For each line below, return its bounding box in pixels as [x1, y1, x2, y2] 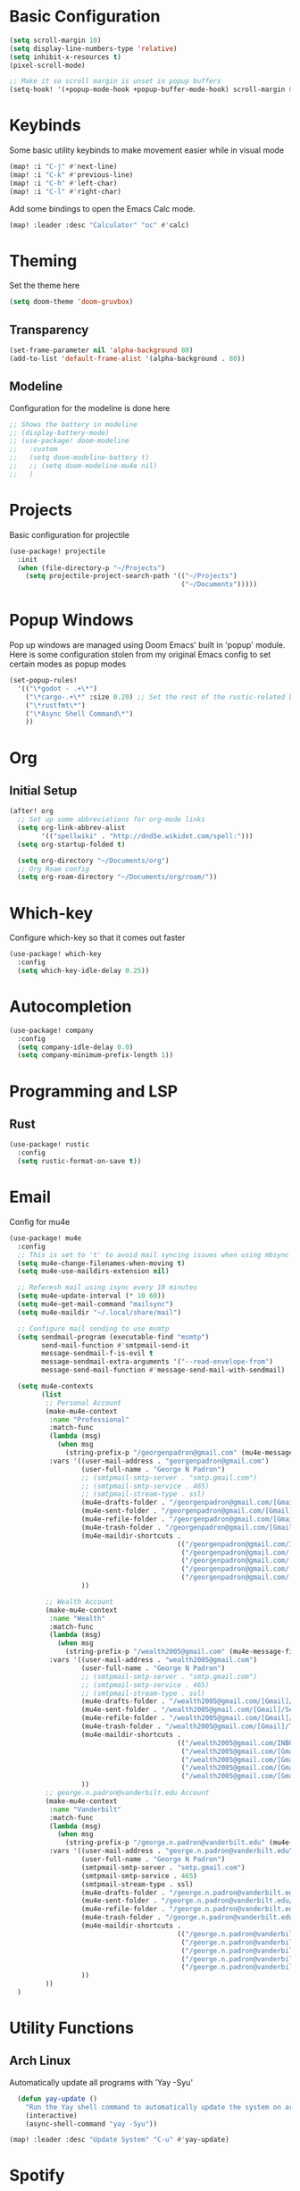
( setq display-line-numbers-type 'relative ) [9, 44, 178, 53]
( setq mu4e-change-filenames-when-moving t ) [17, 1258, 186, 1268]
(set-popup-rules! [9, 676, 78, 685]
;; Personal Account [45, 1398, 122, 1407]
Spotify [9, 2165, 65, 2186]
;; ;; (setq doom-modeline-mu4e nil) [9, 462, 158, 471]
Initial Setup [9, 783, 78, 798]
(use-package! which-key [9, 950, 102, 959]
